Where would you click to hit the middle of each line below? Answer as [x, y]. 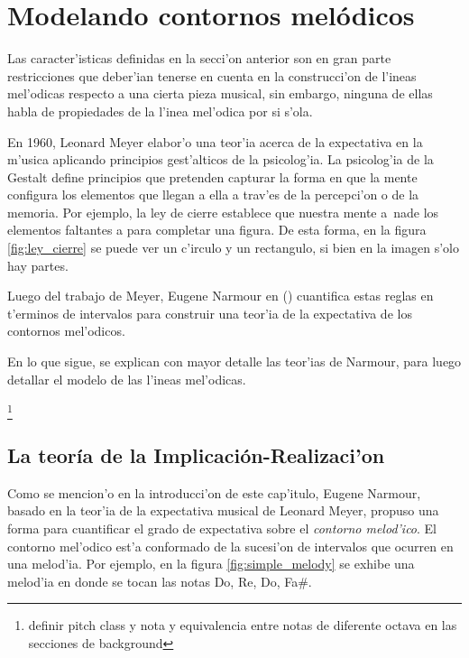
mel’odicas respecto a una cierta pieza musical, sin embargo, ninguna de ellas [220, 93]
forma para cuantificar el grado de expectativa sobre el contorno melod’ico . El [222, 528]
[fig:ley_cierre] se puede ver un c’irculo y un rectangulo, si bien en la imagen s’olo [233, 248]
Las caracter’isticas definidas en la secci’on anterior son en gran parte [199, 58]
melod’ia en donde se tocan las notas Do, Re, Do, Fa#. [160, 581]
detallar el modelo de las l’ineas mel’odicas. [127, 379]
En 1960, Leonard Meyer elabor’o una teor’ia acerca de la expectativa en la [215, 141]
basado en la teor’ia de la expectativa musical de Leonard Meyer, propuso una [223, 510]
